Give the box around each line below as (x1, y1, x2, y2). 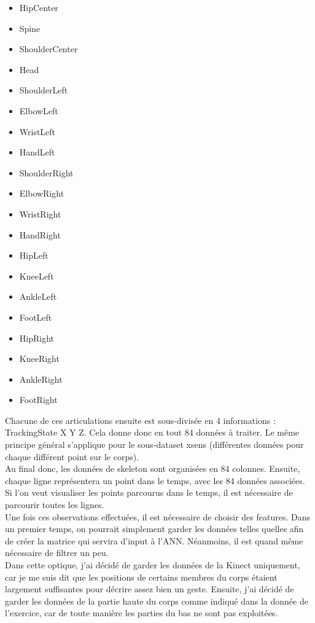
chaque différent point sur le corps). (5, 450, 139, 463)
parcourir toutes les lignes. (5, 498, 104, 511)
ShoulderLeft (19, 84, 68, 96)
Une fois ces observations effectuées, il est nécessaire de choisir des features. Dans (5, 510, 310, 523)
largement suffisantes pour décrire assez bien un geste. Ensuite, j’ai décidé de (5, 582, 294, 595)
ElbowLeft (19, 104, 58, 117)
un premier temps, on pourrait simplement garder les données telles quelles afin (5, 522, 304, 535)
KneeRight (19, 352, 60, 365)
